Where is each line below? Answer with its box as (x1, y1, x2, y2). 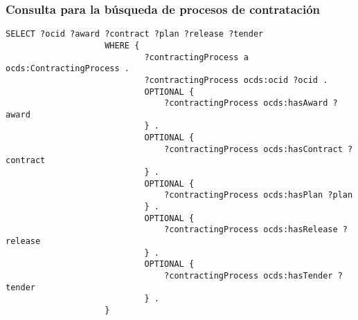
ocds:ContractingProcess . (6, 64, 129, 74)
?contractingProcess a (144, 52, 249, 62)
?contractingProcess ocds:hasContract (164, 144, 343, 154)
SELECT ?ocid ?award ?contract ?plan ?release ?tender (6, 29, 264, 39)
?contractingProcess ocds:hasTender (164, 271, 333, 281)
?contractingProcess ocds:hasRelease (164, 225, 338, 235)
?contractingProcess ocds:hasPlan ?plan (164, 190, 353, 200)
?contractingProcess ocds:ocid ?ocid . (144, 75, 328, 85)
